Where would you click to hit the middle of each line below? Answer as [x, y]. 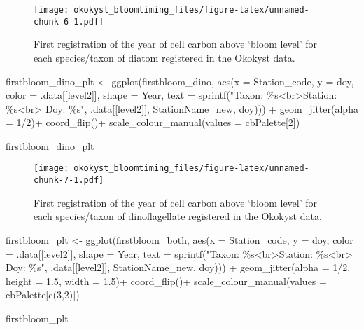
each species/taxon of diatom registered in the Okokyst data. [164, 57]
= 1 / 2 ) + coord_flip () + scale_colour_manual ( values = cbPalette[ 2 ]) [153, 122]
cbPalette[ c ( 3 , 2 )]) [43, 295]
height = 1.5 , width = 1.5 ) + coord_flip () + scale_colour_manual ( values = [166, 281]
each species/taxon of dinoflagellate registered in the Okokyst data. [178, 216]
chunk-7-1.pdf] [69, 180]
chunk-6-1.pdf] [69, 21]
